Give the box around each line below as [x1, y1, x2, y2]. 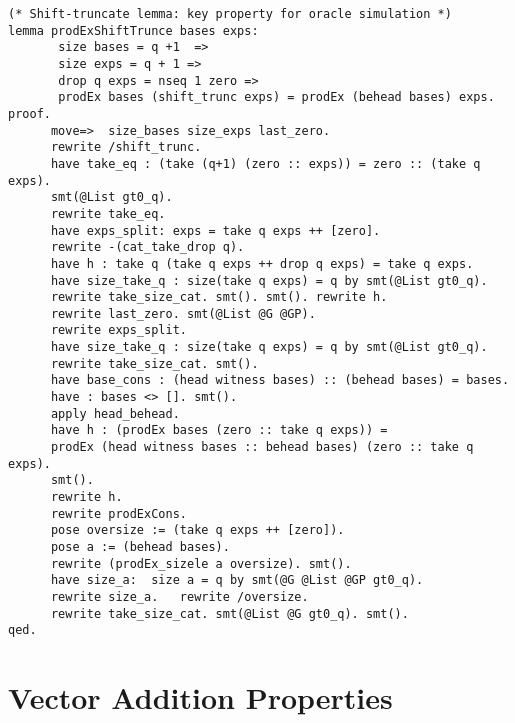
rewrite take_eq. [50, 206, 166, 221]
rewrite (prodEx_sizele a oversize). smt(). [50, 556, 352, 571]
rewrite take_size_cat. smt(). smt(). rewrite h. [50, 290, 388, 305]
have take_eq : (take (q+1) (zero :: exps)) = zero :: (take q [50, 156, 481, 171]
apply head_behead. [50, 406, 180, 421]
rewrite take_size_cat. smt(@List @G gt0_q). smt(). [50, 606, 409, 621]
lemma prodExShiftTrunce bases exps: [8, 23, 259, 38]
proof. [8, 106, 51, 121]
